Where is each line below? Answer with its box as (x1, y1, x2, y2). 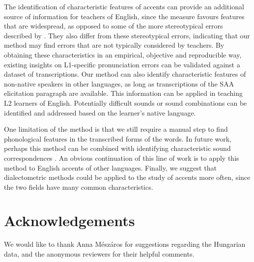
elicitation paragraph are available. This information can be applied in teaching (4, 88, 243, 98)
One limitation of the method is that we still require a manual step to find (4, 124, 228, 134)
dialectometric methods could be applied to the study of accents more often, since (4, 172, 251, 182)
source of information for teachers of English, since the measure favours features (4, 11, 245, 21)
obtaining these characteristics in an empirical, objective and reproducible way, (4, 49, 242, 59)
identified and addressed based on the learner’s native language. (4, 107, 196, 117)
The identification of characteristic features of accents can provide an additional (4, 1, 244, 11)
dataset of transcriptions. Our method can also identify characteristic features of (4, 69, 246, 79)
